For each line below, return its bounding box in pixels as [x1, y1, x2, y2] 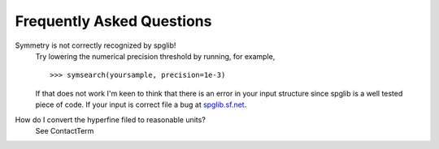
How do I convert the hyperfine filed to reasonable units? [15, 114, 206, 125]
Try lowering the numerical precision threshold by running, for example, [35, 51, 276, 61]
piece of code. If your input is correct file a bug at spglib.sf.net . [35, 100, 247, 109]
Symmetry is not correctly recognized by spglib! [15, 40, 176, 50]
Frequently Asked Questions [15, 12, 212, 30]
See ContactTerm [35, 126, 94, 135]
